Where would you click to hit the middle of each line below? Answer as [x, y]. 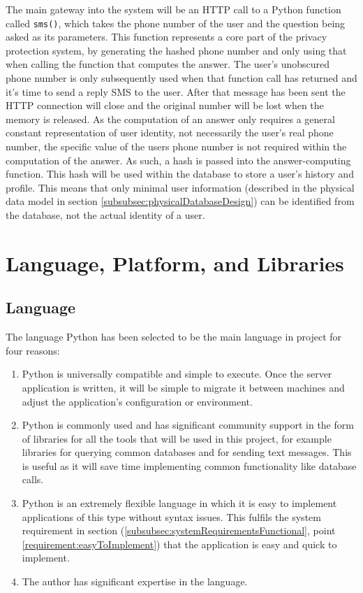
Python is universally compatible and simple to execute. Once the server [177, 374]
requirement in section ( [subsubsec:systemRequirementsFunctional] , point [179, 530]
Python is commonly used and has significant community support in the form [188, 425]
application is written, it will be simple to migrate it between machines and [183, 387]
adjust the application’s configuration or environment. [137, 401]
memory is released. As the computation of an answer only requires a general [170, 119]
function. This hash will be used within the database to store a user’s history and [180, 174]
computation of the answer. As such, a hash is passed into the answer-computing [178, 160]
